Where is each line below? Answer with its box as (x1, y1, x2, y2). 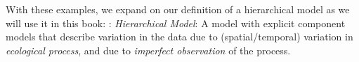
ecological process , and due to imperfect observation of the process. (6, 42, 291, 57)
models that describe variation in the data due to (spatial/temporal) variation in (6, 29, 353, 44)
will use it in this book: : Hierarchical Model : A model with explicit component (6, 15, 346, 30)
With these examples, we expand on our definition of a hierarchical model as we (6, 2, 350, 16)
